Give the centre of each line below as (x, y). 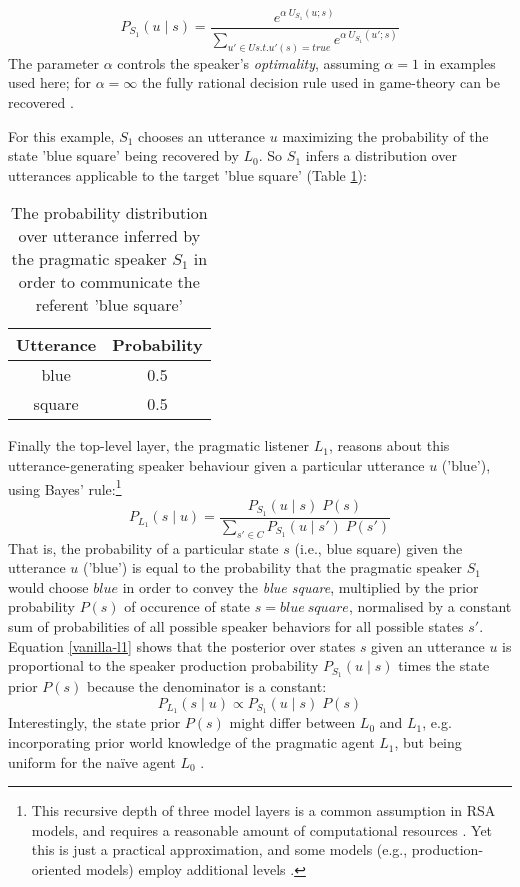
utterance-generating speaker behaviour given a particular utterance (216, 465)
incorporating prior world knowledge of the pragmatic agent (191, 742)
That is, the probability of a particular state (143, 547)
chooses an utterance (202, 135)
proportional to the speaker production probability (163, 665)
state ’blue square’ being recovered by (123, 155)
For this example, (61, 135)
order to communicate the (109, 282)
